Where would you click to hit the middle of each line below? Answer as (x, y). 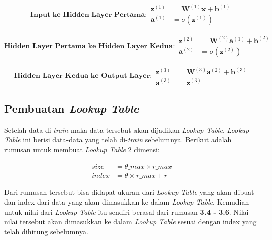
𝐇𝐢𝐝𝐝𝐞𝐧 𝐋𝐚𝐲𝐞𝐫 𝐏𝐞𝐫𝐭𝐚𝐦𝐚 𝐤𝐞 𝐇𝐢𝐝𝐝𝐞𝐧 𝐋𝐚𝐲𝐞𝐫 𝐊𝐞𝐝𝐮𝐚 (89, 46)
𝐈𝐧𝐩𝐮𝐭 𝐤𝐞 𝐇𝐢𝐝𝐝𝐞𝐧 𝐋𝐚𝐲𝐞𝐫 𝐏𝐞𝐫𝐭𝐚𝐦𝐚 (88, 14)
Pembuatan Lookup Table (72, 108)
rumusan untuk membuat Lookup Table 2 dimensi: (82, 149)
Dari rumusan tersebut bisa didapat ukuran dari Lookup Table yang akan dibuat (129, 192)
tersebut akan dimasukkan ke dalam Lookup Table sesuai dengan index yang (138, 222)
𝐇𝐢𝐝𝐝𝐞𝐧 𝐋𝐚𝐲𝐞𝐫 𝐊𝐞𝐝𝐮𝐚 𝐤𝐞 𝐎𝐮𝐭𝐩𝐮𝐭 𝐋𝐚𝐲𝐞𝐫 (82, 76)
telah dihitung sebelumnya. (46, 231)
